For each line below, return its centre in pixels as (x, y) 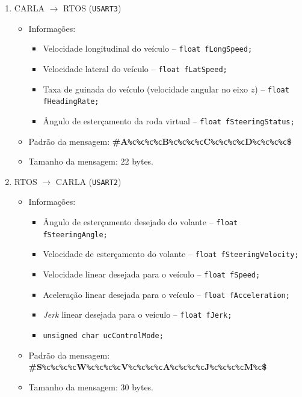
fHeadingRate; (71, 102)
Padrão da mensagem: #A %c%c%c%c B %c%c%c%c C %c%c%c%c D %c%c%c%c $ (160, 141)
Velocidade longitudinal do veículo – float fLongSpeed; (148, 48)
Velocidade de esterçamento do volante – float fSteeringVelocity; (171, 254)
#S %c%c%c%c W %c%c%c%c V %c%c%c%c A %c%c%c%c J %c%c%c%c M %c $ (148, 367)
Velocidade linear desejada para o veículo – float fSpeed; (152, 274)
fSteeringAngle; (75, 235)
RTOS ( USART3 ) (92, 8)
